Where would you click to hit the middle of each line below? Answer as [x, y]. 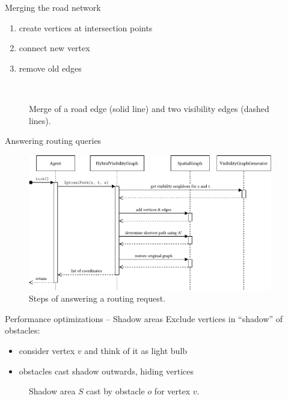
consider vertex [47, 350]
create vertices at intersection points [86, 27]
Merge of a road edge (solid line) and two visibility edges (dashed [149, 108]
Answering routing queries [53, 141]
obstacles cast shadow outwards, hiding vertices [106, 371]
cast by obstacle [115, 391]
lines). [40, 120]
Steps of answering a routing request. [97, 298]
